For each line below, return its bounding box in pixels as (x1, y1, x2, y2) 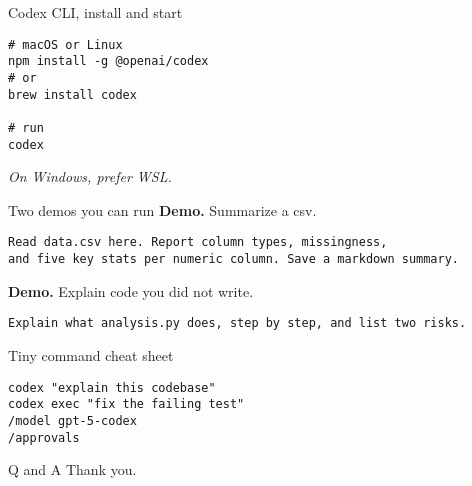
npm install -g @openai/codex (8, 54, 209, 69)
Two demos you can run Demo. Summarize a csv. (8, 199, 317, 220)
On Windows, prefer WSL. (8, 166, 172, 187)
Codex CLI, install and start (8, 2, 183, 22)
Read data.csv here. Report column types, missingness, (8, 235, 388, 250)
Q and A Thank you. (8, 459, 137, 480)
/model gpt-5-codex (8, 413, 137, 428)
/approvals (8, 430, 80, 445)
